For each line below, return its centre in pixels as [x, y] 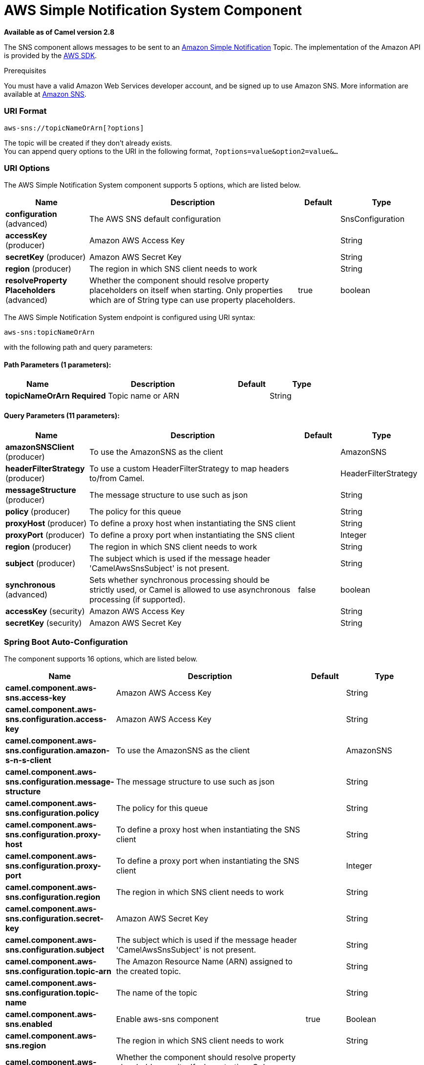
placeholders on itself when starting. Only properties [186, 290]
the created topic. [148, 971]
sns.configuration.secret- [54, 919]
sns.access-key [36, 698]
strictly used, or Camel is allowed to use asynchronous [190, 589]
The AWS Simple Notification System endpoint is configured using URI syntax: [130, 318]
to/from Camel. [117, 478]
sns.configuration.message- [60, 782]
